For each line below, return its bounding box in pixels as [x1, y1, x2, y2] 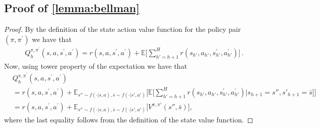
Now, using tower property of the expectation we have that [4, 60, 187, 71]
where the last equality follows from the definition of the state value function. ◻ [4, 114, 253, 125]
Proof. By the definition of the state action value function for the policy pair [4, 24, 241, 34]
